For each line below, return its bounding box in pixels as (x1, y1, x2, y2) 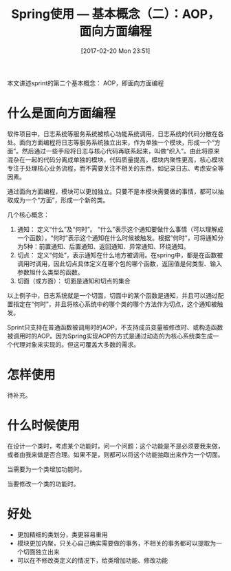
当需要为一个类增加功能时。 (7, 465, 86, 473)
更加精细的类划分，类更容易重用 (16, 530, 108, 539)
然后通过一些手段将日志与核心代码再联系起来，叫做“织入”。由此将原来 (21, 147, 220, 155)
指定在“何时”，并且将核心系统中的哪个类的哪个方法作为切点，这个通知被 (12, 300, 218, 308)
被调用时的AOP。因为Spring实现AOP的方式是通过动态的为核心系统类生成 (7, 332, 213, 340)
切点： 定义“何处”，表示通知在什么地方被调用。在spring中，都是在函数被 (16, 250, 223, 259)
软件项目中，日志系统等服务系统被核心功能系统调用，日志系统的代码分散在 (7, 129, 218, 138)
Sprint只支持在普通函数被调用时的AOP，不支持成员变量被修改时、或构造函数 (7, 323, 223, 331)
